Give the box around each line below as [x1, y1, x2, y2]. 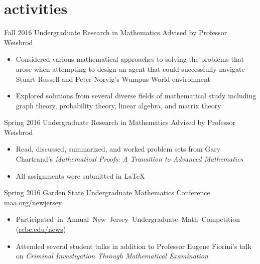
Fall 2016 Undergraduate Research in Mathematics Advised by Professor [4, 27, 227, 38]
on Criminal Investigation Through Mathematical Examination [16, 250, 208, 261]
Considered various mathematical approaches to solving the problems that [16, 54, 244, 64]
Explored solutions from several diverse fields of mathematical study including [16, 90, 256, 101]
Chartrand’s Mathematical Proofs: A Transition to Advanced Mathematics [16, 154, 243, 164]
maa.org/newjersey [4, 197, 62, 207]
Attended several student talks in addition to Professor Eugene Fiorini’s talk [16, 240, 251, 251]
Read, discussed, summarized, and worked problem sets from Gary [16, 144, 221, 154]
